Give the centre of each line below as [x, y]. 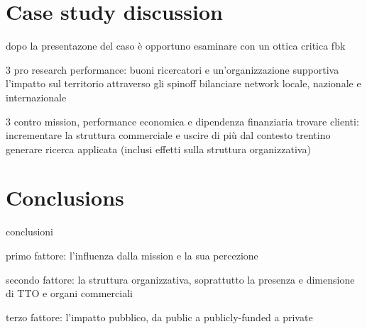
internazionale [36, 97]
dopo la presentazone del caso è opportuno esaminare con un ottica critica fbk [176, 46]
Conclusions [65, 197]
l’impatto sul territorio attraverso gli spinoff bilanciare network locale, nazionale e [183, 83]
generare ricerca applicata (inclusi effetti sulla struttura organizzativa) [158, 149]
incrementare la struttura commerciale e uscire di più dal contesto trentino [168, 135]
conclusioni [29, 232]
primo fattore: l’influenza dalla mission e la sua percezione [132, 255]
